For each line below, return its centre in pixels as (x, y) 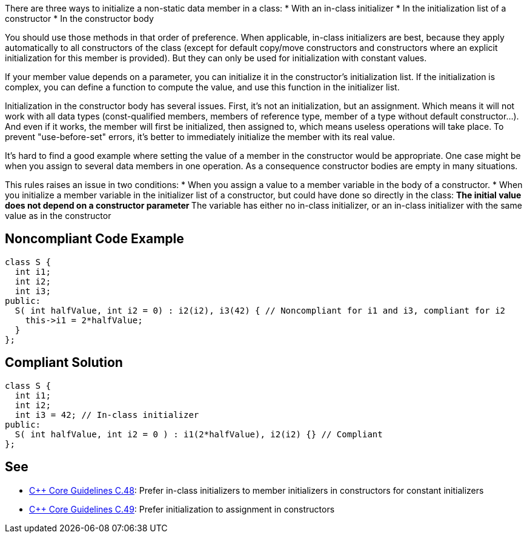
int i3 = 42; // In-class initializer (107, 415)
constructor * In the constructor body (79, 18)
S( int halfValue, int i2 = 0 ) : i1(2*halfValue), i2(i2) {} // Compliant (199, 434)
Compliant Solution (64, 363)
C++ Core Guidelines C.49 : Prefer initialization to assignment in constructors (182, 509)
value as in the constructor (58, 216)
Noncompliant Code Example (94, 239)
